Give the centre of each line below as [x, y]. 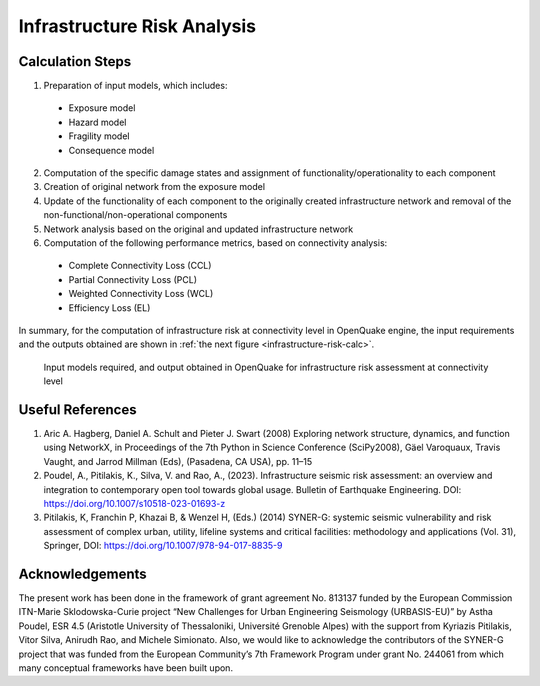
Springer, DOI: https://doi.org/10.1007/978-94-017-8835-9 [163, 546]
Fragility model [99, 136]
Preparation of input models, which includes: [135, 86]
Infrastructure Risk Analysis [137, 26]
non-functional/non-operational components [135, 215]
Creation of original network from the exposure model [154, 187]
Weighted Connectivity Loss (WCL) [141, 294]
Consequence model [111, 150]
